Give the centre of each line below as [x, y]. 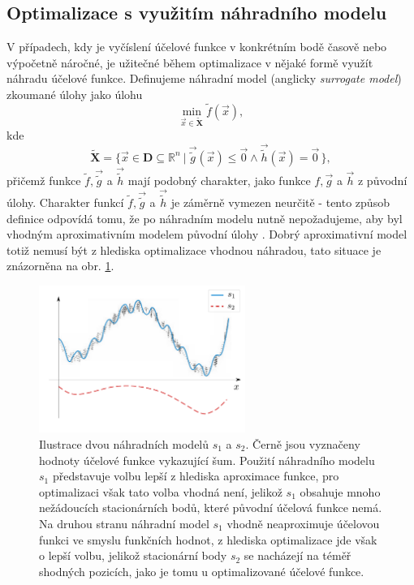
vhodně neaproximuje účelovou [303, 523]
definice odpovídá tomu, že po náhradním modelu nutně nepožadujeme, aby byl [205, 218]
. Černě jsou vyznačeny [303, 443]
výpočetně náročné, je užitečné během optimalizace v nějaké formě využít [190, 62]
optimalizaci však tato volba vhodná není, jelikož [161, 491]
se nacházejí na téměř [298, 555]
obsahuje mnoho [340, 491]
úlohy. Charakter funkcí [65, 202]
